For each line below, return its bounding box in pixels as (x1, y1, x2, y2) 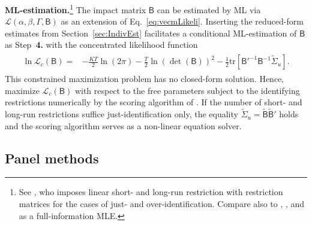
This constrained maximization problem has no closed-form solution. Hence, (5, 72, 284, 85)
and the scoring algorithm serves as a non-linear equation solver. (5, 119, 242, 132)
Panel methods (5, 148, 99, 167)
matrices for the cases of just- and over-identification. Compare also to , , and (19, 197, 305, 210)
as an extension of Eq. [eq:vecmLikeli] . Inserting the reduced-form (61, 15, 304, 28)
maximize (5, 84, 40, 96)
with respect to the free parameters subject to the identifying (74, 84, 300, 96)
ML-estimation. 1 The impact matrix (5, 2, 146, 16)
